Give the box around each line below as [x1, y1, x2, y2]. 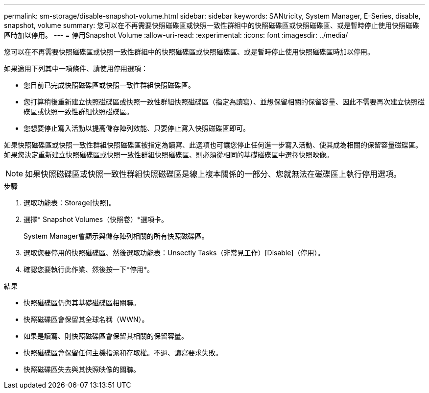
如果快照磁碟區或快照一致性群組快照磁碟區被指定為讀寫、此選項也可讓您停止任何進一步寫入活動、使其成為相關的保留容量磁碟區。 [4, 141, 422, 149]
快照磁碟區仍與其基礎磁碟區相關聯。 [24, 298, 140, 307]
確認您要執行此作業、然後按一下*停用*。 [24, 265, 154, 273]
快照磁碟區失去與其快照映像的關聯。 [24, 365, 140, 373]
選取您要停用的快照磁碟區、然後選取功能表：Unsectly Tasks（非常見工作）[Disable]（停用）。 [24, 248, 325, 257]
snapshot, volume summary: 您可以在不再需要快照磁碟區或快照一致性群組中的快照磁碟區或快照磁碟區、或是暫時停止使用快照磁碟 [4, 21, 420, 29]
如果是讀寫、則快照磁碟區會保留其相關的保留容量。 [24, 332, 188, 340]
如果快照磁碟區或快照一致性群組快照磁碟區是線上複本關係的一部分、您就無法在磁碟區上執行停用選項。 [25, 169, 402, 179]
